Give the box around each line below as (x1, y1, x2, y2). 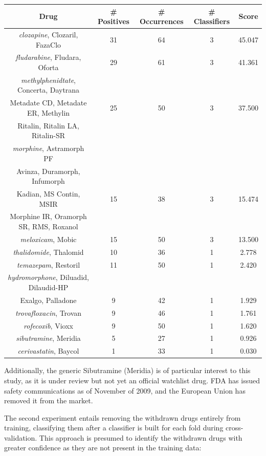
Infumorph (32, 176, 65, 186)
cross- (226, 422, 243, 433)
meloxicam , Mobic (20, 233, 77, 244)
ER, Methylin (27, 107, 70, 118)
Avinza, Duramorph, (16, 165, 80, 176)
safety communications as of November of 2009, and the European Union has (4, 385, 246, 396)
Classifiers (193, 16, 230, 27)
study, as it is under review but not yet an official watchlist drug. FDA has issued (4, 375, 260, 385)
